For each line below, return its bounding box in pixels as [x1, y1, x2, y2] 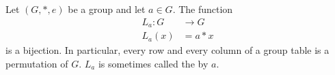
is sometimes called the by [98, 56, 209, 70]
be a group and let [68, 2, 146, 16]
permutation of [5, 56, 68, 70]
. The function [172, 2, 233, 16]
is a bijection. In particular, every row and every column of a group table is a [5, 43, 330, 57]
